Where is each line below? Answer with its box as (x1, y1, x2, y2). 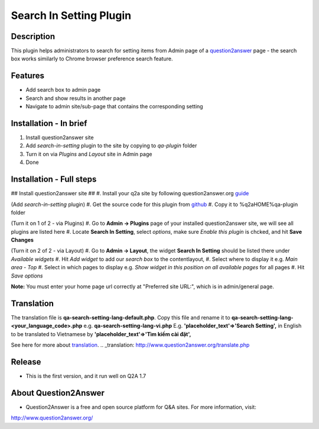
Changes (11, 237, 34, 244)
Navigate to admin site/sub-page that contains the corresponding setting (25, 103, 203, 110)
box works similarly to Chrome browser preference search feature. (11, 55, 173, 62)
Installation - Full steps (11, 175, 97, 185)
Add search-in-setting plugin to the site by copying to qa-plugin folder (25, 142, 197, 149)
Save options (11, 272, 43, 279)
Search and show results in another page (25, 95, 126, 102)
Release (11, 357, 41, 367)
